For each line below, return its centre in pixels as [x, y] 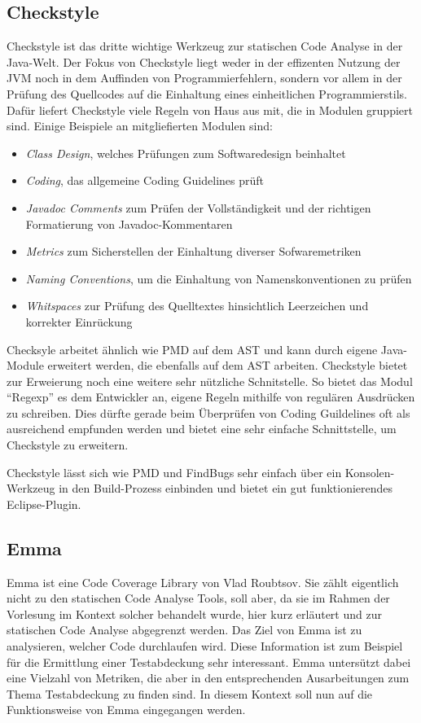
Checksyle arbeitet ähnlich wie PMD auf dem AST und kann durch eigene [192, 349]
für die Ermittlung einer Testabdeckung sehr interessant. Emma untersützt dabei [209, 662]
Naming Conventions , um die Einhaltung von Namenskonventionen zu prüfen [219, 278]
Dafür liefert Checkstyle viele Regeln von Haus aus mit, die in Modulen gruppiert [210, 110]
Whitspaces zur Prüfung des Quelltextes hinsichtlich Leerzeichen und [197, 306]
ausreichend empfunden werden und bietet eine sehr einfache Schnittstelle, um [202, 429]
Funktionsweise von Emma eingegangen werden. [126, 710]
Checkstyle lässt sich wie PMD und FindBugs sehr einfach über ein [174, 472]
